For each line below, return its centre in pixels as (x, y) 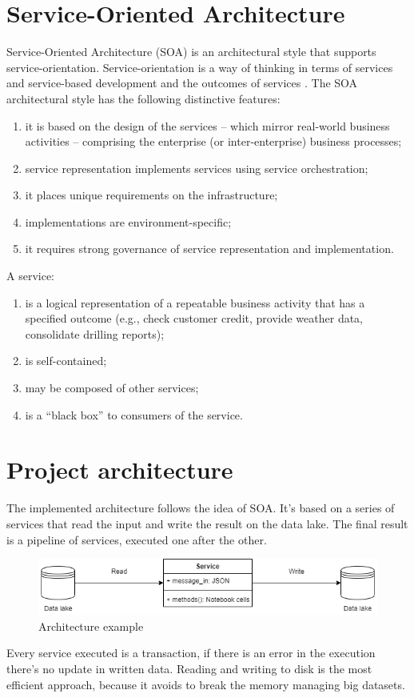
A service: (30, 276)
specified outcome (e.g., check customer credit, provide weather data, (194, 318)
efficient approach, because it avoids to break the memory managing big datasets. (206, 684)
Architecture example (91, 626)
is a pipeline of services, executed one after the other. (137, 539)
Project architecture (120, 469)
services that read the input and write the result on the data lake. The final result (207, 523)
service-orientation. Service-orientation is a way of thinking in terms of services (200, 67)
